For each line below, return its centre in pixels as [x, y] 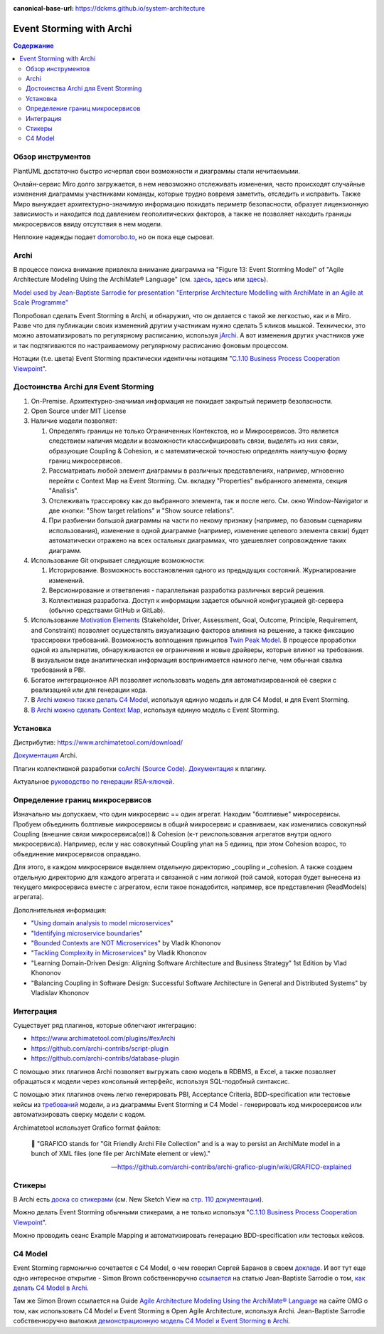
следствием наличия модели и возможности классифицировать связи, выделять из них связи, [194, 441]
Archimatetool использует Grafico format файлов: [87, 1128]
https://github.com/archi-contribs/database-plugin [105, 1059]
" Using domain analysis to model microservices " [102, 923]
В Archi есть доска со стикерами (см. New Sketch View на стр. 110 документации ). [138, 1199]
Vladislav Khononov [60, 992]
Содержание [33, 46]
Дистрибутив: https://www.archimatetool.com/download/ [98, 742]
